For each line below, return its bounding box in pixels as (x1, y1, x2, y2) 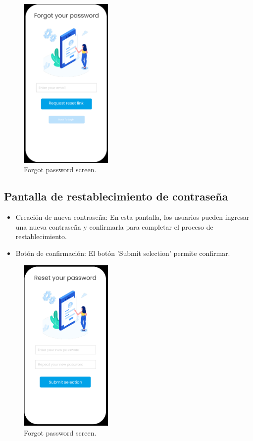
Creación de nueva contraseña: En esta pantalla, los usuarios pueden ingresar (15, 212, 250, 222)
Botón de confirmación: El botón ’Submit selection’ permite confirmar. (15, 247, 230, 258)
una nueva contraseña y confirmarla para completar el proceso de (15, 221, 213, 232)
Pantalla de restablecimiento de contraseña (4, 189, 228, 204)
